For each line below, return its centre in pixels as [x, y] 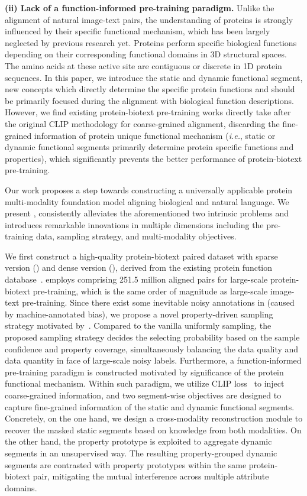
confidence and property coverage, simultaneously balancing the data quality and [152, 349]
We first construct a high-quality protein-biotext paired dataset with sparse [141, 256]
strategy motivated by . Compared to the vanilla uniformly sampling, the [138, 325]
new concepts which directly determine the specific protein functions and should [150, 89]
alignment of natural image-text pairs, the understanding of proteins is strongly [149, 19]
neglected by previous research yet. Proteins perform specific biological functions [151, 42]
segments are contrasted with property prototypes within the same [126, 464]
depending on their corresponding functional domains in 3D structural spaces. [146, 54]
